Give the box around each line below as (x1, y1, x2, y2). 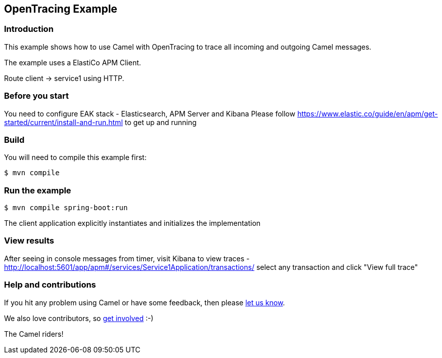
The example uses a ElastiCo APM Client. (4, 58, 141, 67)
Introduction (4, 24, 54, 34)
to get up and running (124, 117, 197, 127)
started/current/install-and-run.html (4, 117, 123, 127)
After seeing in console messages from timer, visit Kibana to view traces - (4, 254, 250, 263)
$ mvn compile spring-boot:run (4, 204, 128, 212)
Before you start (4, 91, 69, 101)
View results (4, 235, 55, 246)
